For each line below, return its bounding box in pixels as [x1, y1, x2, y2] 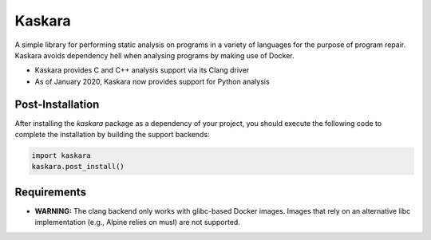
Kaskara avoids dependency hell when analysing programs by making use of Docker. [14, 50, 295, 60]
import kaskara [31, 151, 91, 159]
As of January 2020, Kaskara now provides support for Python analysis [34, 77, 271, 86]
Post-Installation [14, 97, 100, 111]
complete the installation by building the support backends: [14, 130, 211, 140]
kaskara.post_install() [31, 162, 125, 171]
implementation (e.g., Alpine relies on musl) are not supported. [34, 218, 241, 227]
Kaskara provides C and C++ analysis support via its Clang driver [34, 65, 250, 75]
